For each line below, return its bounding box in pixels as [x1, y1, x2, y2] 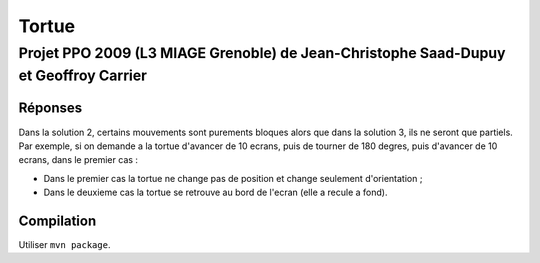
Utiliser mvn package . [18, 239, 111, 251]
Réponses [18, 100, 83, 117]
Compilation [18, 212, 97, 229]
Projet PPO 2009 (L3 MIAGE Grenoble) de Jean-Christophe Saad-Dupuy [18, 44, 506, 62]
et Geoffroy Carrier [18, 66, 147, 85]
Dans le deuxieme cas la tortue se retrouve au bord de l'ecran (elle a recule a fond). [43, 186, 388, 199]
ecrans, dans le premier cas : [18, 154, 139, 166]
